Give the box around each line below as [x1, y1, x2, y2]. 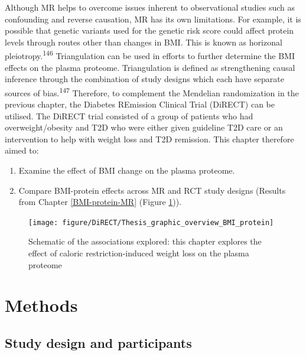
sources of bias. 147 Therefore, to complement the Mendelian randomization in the [5, 84, 299, 99]
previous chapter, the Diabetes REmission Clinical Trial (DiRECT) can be [5, 98, 275, 110]
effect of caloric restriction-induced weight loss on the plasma [28, 247, 249, 259]
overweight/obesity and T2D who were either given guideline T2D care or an [5, 121, 283, 133]
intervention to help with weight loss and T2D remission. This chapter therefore [5, 132, 294, 145]
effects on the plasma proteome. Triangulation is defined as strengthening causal [5, 61, 295, 73]
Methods [5, 293, 78, 317]
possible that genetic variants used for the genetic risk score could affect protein [5, 24, 294, 37]
